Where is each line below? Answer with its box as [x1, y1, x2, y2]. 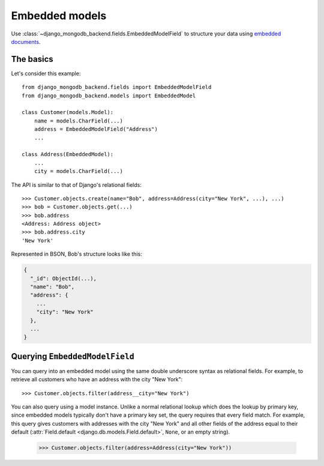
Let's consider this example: [11, 70, 81, 77]
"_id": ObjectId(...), [30, 275, 97, 282]
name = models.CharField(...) [34, 117, 123, 124]
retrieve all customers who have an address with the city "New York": [11, 376, 183, 383]
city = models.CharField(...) [34, 168, 123, 175]
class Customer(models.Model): [22, 109, 114, 116]
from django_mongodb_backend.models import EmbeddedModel [22, 92, 196, 99]
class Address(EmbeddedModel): [22, 151, 114, 158]
